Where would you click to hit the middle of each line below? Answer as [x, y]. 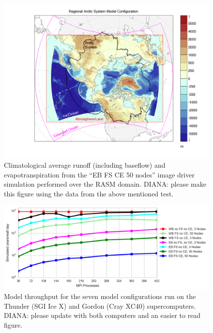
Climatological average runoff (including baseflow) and [85, 165]
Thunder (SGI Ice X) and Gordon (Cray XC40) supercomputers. [100, 306]
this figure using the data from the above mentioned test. [89, 193]
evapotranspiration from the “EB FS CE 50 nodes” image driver [99, 174]
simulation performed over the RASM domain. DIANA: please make [105, 184]
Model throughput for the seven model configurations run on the [100, 296]
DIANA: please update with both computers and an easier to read [102, 315]
